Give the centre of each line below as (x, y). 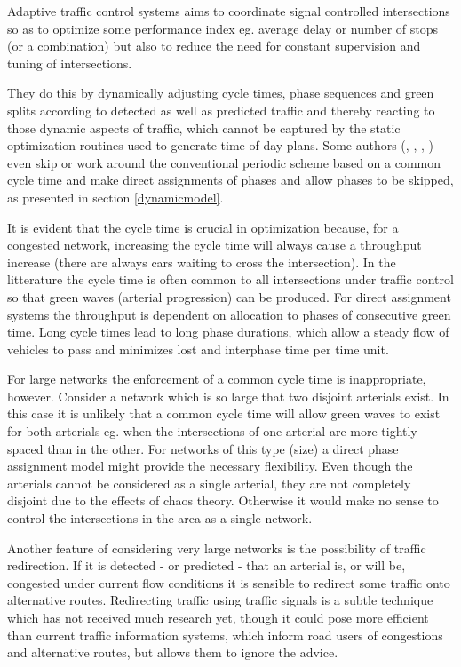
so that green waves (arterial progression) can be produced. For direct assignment (229, 296)
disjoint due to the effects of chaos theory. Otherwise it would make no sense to (223, 500)
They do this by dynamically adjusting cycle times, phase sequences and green (221, 93)
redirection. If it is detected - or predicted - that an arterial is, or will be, (207, 565)
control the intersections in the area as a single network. (160, 518)
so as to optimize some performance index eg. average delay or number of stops (223, 28)
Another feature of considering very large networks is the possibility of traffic (217, 548)
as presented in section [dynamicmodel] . (115, 197)
